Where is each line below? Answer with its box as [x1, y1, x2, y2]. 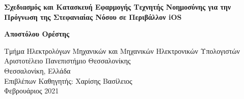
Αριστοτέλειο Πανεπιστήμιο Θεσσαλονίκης [4, 55, 131, 66]
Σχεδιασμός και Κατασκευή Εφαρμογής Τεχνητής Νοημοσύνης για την [4, 2, 231, 12]
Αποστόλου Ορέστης [4, 28, 69, 39]
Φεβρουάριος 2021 [4, 85, 59, 96]
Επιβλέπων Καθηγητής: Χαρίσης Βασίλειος [4, 75, 132, 86]
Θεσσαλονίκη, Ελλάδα [4, 65, 71, 76]
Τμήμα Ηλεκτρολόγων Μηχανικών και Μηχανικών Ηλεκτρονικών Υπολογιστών [4, 45, 240, 56]
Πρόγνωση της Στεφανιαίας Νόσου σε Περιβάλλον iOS [4, 11, 182, 22]
